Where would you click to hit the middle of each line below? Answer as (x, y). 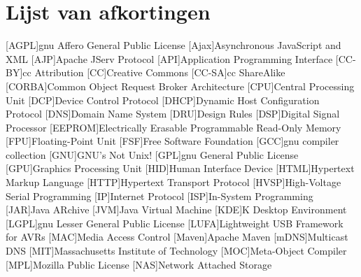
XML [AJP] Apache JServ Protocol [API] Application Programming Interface (169, 58)
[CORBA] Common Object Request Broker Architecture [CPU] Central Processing (180, 86)
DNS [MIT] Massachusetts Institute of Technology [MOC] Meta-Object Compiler (176, 251)
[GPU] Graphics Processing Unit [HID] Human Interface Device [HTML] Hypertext (180, 168)
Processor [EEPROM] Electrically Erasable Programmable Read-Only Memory (174, 127)
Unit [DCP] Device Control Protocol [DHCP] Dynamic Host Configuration (163, 100)
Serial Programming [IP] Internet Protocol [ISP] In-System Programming (160, 196)
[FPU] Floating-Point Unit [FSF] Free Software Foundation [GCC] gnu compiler (172, 141)
